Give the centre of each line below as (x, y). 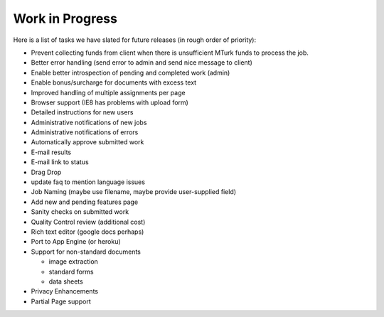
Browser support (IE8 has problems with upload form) (110, 102)
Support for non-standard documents (86, 252)
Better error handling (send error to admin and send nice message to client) (142, 63)
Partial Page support (61, 301)
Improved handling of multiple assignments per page (108, 92)
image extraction (74, 262)
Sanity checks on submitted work (80, 212)
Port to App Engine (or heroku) (76, 242)
